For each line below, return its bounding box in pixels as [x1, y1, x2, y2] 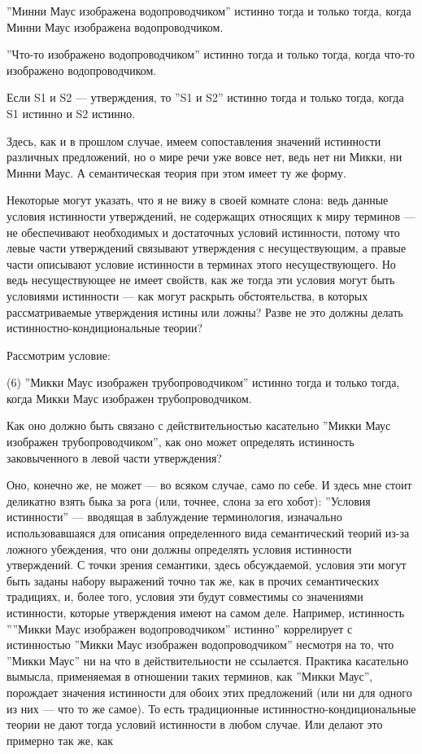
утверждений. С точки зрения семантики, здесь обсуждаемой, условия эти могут [7, 556, 407, 573]
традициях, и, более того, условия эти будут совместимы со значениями [7, 588, 363, 605]
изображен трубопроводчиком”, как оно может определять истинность [7, 433, 355, 450]
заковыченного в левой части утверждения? [7, 449, 222, 466]
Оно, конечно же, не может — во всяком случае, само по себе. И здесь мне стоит [7, 476, 412, 493]
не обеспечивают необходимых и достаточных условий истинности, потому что [7, 223, 400, 240]
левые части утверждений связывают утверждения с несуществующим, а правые [7, 239, 407, 256]
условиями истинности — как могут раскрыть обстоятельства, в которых [7, 287, 368, 304]
